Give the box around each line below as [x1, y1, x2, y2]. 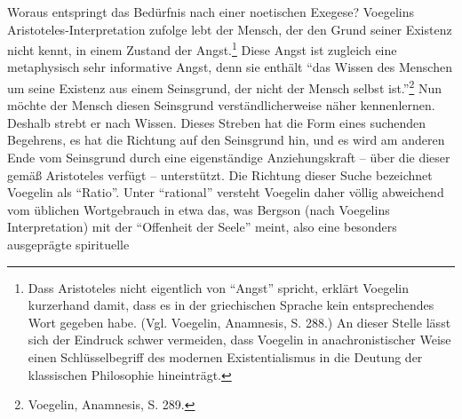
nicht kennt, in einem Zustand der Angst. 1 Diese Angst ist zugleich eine [7, 38, 397, 59]
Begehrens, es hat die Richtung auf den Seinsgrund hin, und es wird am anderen [7, 130, 445, 149]
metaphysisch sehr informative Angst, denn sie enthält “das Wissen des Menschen [7, 58, 452, 76]
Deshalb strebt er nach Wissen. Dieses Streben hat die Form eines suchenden [7, 113, 426, 131]
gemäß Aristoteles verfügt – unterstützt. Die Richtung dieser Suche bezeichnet [7, 165, 433, 184]
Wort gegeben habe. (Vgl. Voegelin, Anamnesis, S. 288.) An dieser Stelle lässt [28, 312, 451, 331]
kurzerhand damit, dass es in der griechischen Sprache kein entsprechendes [28, 296, 434, 314]
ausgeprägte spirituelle [7, 235, 130, 254]
